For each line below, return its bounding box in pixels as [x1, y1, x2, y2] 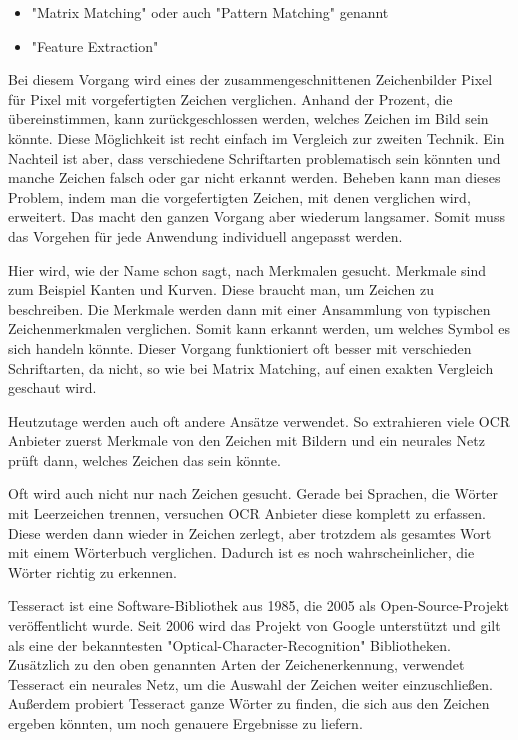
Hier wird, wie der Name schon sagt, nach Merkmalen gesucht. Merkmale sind [8, 259, 487, 280]
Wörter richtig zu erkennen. [8, 561, 177, 582]
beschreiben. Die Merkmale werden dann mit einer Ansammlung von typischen [8, 298, 491, 319]
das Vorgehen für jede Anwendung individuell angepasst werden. [8, 225, 403, 246]
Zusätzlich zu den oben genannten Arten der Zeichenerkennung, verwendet [8, 654, 465, 675]
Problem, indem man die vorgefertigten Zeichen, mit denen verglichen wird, [8, 186, 471, 207]
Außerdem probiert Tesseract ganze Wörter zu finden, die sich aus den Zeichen [8, 693, 490, 714]
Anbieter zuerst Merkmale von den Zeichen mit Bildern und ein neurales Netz [8, 430, 485, 451]
